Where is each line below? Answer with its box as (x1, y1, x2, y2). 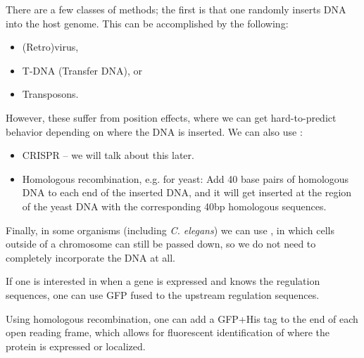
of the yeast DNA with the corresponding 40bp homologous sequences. (22, 198, 327, 213)
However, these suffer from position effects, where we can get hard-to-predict (6, 110, 337, 124)
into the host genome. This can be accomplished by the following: (6, 15, 289, 30)
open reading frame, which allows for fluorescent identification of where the (6, 325, 330, 340)
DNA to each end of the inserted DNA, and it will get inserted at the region (22, 185, 352, 200)
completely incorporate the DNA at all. (6, 250, 175, 264)
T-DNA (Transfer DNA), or (22, 63, 142, 77)
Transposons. (22, 87, 79, 101)
